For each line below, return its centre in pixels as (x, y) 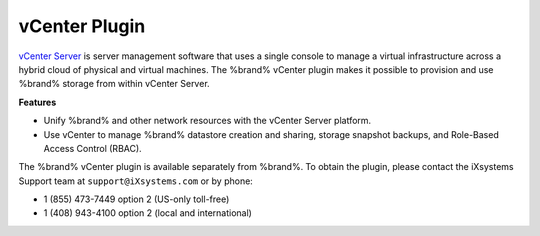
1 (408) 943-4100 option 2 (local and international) (147, 213)
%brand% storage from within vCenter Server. (114, 84)
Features (37, 102)
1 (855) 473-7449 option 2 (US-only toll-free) (136, 199)
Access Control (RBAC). (92, 148)
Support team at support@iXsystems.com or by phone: (136, 181)
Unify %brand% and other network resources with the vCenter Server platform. (207, 121)
